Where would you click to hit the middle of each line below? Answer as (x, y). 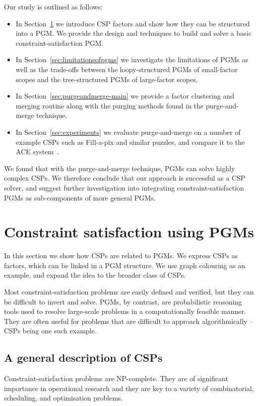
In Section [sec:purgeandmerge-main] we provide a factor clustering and (125, 96)
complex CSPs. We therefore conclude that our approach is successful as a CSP (125, 178)
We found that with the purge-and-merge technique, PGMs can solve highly (120, 168)
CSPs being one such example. (50, 331)
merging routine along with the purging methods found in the (110, 105)
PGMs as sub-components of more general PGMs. (80, 197)
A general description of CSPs (83, 357)
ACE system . (37, 152)
